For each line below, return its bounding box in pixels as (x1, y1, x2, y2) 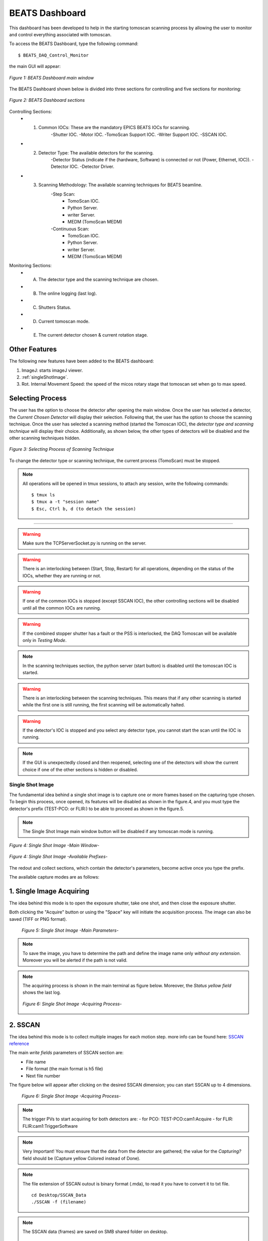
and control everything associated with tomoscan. (9, 31, 112, 37)
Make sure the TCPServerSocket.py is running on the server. (22, 540, 146, 546)
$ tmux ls (31, 492, 55, 497)
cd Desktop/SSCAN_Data (31, 1192, 87, 1198)
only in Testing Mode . (22, 637, 67, 643)
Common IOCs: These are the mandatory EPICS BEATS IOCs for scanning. (38, 125, 191, 131)
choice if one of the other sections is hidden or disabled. (22, 766, 138, 772)
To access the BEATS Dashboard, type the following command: (9, 41, 138, 47)
